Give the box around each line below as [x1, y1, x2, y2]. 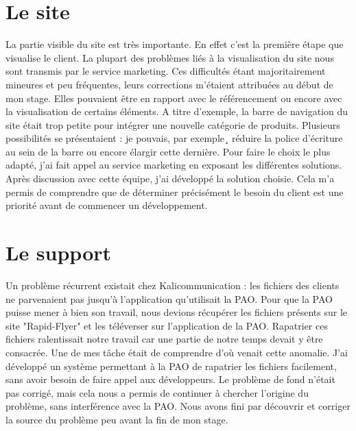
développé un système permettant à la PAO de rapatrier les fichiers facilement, [5, 358, 337, 373]
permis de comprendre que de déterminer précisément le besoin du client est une [5, 184, 344, 199]
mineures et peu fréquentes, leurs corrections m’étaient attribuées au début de [5, 77, 333, 91]
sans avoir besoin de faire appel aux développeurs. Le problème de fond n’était [5, 372, 335, 386]
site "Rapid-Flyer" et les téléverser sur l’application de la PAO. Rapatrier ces [5, 318, 328, 332]
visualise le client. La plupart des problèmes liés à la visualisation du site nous [5, 50, 334, 64]
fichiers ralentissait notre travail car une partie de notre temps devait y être [5, 332, 323, 346]
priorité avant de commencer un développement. [5, 198, 208, 212]
